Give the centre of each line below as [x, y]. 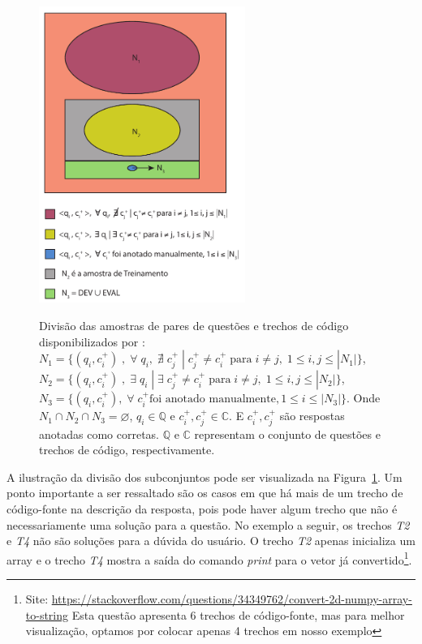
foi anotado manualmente [213, 399]
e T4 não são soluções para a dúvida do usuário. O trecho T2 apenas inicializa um [211, 541]
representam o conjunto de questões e [287, 434]
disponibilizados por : [92, 341]
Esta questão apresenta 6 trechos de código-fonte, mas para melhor [238, 614]
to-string [47, 614]
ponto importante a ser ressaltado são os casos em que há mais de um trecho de [205, 493]
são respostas [312, 416]
